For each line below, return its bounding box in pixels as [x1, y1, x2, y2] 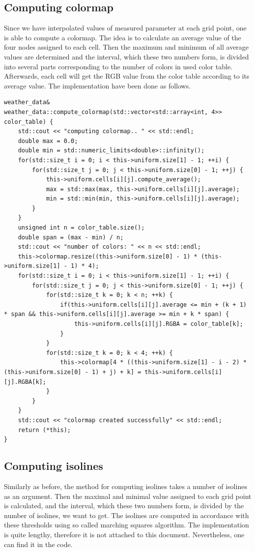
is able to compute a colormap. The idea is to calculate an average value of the [4, 32, 241, 42]
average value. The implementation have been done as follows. [4, 80, 191, 90]
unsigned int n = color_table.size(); [18, 224, 145, 232]
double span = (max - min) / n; [18, 233, 124, 241]
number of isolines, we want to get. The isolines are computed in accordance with [4, 510, 249, 520]
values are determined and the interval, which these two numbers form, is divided [4, 51, 249, 61]
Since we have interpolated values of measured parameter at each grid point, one [4, 23, 247, 33]
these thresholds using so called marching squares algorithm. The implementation [4, 520, 249, 530]
